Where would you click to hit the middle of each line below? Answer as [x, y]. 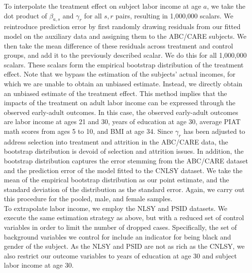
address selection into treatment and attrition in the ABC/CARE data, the [116, 141]
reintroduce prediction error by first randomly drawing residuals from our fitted [122, 26]
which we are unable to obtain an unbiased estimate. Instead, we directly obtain [123, 83]
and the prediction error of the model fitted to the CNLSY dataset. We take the [123, 170]
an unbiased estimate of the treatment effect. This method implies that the [116, 93]
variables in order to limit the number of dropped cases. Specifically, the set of [120, 227]
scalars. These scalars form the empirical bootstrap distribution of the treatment [124, 64]
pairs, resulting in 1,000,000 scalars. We [175, 15]
